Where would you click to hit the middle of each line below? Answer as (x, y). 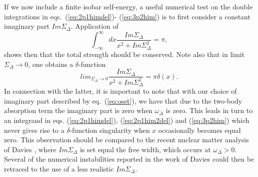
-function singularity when (110, 130)
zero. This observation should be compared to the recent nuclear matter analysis (127, 140)
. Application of (95, 26)
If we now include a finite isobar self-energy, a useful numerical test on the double (129, 6)
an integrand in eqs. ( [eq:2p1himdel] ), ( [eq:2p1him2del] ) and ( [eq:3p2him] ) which (127, 120)
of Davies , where (30, 149)
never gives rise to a (34, 130)
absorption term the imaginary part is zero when (78, 110)
